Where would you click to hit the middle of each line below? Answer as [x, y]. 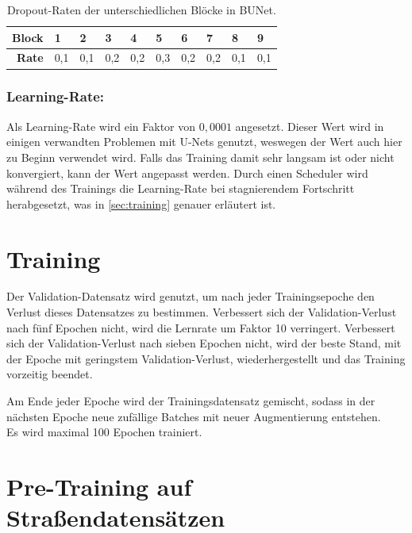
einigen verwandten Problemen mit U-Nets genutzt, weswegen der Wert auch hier [204, 142]
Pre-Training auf [99, 486]
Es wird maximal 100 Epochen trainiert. [104, 432]
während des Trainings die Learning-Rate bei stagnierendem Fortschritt [181, 188]
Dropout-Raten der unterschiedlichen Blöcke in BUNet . [141, 10]
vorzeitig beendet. [50, 374]
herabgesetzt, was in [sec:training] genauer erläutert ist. [141, 203]
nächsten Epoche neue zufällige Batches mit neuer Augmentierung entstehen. [194, 416]
